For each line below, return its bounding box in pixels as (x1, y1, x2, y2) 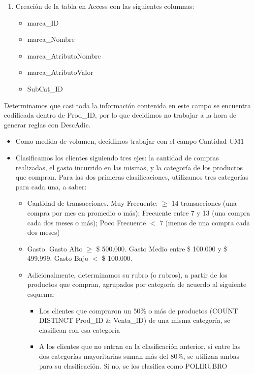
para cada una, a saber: (15, 181, 87, 191)
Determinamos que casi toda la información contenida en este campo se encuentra (4, 100, 251, 110)
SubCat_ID (27, 83, 63, 93)
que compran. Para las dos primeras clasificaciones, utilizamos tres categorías (15, 172, 249, 182)
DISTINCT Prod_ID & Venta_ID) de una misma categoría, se (39, 315, 230, 325)
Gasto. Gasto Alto (27, 243, 83, 253)
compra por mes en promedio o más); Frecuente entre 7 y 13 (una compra (27, 207, 251, 218)
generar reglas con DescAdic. (4, 119, 91, 129)
